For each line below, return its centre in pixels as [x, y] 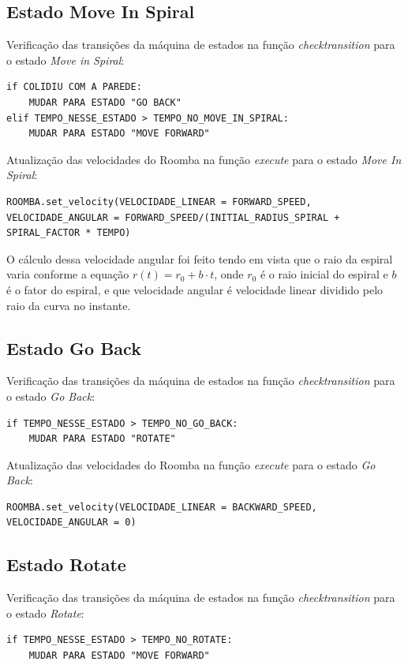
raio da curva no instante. [69, 305]
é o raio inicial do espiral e [324, 274]
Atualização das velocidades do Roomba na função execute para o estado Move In [204, 159]
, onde [229, 274]
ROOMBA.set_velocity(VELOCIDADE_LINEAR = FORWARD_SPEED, [159, 202]
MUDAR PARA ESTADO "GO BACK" [105, 102]
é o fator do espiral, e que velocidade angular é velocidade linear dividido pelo [195, 289]
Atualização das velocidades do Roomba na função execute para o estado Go [191, 464]
